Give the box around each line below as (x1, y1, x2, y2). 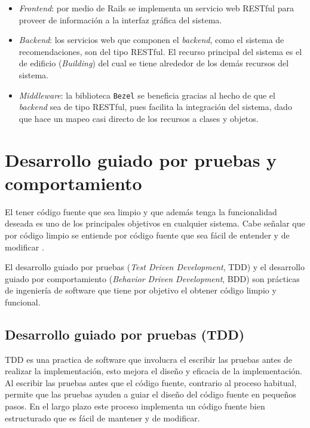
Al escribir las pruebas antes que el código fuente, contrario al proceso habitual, (5, 376, 297, 389)
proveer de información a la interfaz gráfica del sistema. (19, 13, 222, 26)
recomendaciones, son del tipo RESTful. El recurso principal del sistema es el (19, 45, 302, 57)
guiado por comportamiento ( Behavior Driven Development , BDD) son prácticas (5, 272, 300, 285)
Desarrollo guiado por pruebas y (5, 147, 277, 172)
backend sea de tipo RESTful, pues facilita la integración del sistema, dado (19, 100, 292, 113)
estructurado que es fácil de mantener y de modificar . (5, 411, 200, 424)
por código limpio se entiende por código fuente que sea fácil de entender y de (5, 228, 290, 241)
